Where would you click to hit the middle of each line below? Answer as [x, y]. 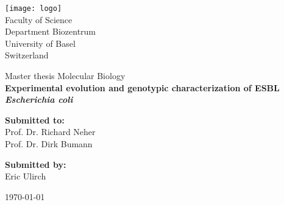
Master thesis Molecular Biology [65, 76]
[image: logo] [34, 9]
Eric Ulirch [26, 176]
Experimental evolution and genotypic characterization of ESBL [142, 87]
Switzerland [27, 55]
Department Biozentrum [51, 31]
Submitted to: [35, 120]
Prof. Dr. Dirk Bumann [49, 144]
